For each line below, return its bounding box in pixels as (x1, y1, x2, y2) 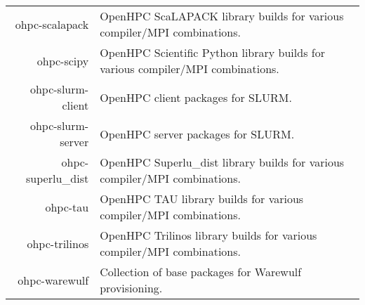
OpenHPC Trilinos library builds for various (100, 227, 317, 243)
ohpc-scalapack (15, 15, 89, 32)
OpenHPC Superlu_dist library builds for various (100, 154, 345, 170)
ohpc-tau (45, 198, 89, 215)
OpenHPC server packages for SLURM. (100, 125, 295, 142)
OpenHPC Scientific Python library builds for (100, 44, 325, 60)
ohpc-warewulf (18, 271, 89, 288)
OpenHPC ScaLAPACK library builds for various (100, 8, 344, 24)
